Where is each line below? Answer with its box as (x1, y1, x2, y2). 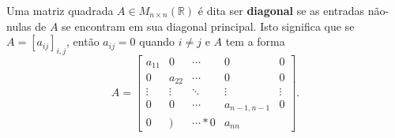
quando (139, 33, 175, 50)
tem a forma (225, 33, 285, 50)
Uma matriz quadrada (6, 2, 114, 18)
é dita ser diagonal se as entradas (197, 2, 365, 18)
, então (66, 33, 100, 50)
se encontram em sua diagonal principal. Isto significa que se (62, 17, 355, 34)
